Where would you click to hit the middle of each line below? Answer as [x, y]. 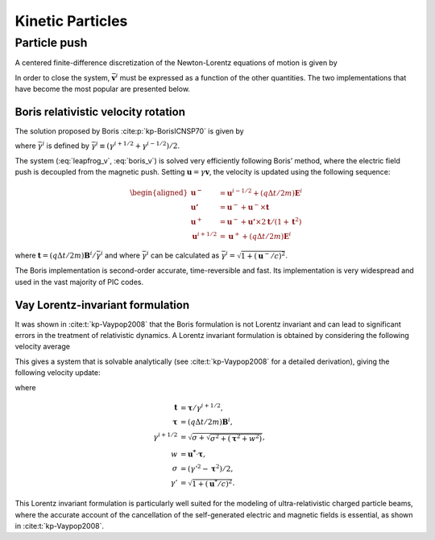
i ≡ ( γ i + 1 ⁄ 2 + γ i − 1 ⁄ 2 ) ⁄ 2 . [138, 145]
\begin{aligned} [159, 193]
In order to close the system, [62, 77]
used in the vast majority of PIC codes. [79, 282]
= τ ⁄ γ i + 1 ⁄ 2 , [201, 407]
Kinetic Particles [71, 21]
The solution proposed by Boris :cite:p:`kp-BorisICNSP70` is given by [130, 131]
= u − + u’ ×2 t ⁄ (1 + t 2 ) [261, 221]
